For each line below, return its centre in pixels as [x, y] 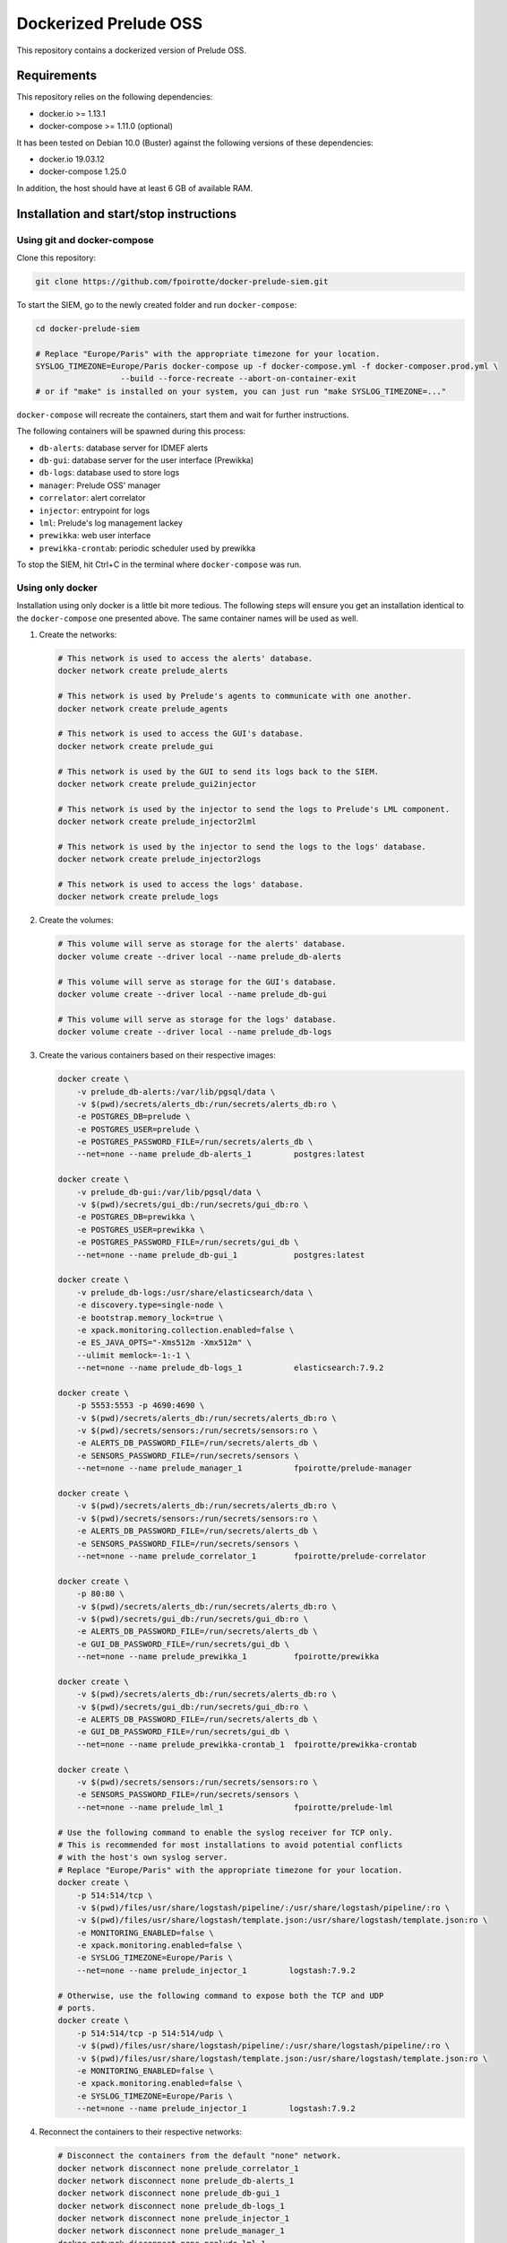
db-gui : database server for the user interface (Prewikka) [146, 460]
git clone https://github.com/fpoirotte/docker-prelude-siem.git [182, 281]
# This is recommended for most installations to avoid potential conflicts [230, 1845]
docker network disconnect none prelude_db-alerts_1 [176, 2181]
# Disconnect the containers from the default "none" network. [200, 2156]
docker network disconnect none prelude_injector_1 [174, 2219]
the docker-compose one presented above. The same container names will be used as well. [187, 618]
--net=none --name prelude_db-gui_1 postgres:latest [221, 1255]
